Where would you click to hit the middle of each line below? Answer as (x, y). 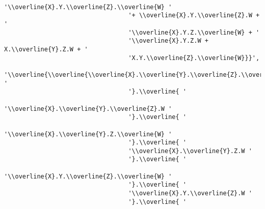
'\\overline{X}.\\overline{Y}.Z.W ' (190, 151)
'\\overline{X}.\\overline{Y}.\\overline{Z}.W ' (88, 109)
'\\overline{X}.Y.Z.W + (168, 41)
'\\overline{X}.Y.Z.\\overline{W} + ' (194, 32)
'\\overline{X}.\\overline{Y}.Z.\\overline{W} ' (88, 134)
